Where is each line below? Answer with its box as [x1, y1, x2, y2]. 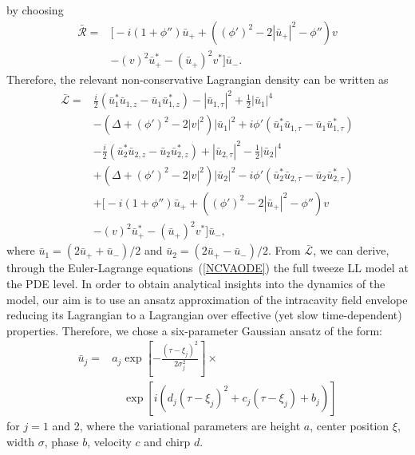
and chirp [144, 433, 191, 449]
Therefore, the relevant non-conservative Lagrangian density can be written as [6, 71, 389, 88]
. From [267, 242, 301, 259]
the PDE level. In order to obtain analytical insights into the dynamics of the [6, 275, 385, 292]
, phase [44, 433, 79, 449]
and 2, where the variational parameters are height [52, 417, 301, 434]
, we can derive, [313, 242, 389, 259]
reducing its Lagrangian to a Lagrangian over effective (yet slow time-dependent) [6, 307, 402, 323]
